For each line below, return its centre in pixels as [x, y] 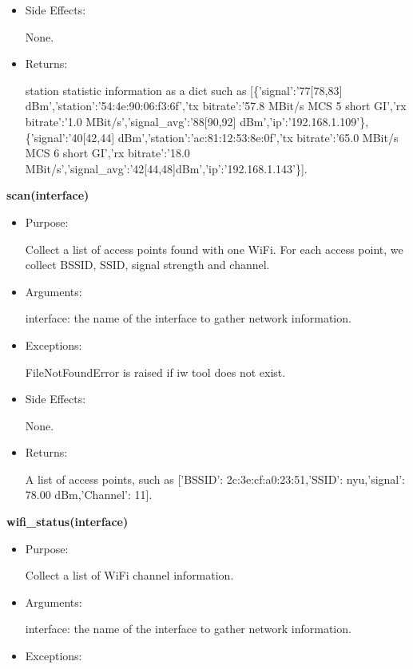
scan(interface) [48, 195]
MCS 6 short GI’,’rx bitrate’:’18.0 [107, 153]
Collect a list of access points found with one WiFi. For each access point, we [214, 249]
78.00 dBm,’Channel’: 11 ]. [89, 495]
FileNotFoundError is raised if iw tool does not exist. [155, 372]
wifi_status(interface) [68, 522]
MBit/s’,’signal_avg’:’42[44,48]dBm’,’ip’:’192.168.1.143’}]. [166, 168]
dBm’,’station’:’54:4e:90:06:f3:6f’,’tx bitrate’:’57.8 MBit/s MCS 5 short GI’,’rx [216, 106]
